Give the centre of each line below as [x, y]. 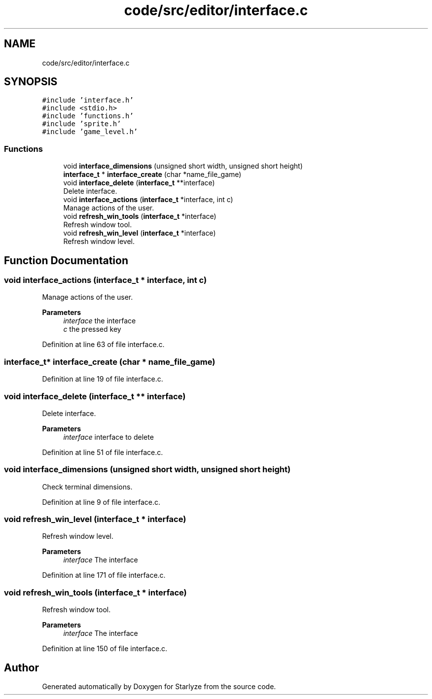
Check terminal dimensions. [87, 487]
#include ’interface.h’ [88, 100]
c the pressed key [92, 329]
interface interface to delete [108, 437]
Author [21, 667]
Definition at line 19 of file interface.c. [103, 379]
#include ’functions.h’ [88, 116]
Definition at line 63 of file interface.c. [103, 345]
